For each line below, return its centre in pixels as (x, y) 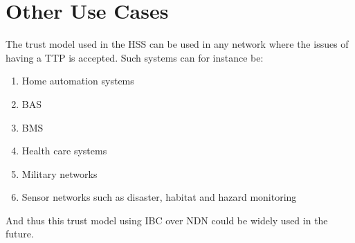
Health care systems (64, 151)
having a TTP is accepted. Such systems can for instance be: (135, 57)
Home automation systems (78, 81)
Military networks (60, 173)
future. (20, 234)
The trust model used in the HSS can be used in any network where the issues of (177, 44)
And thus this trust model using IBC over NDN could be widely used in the (167, 220)
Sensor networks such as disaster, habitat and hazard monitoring (159, 197)
